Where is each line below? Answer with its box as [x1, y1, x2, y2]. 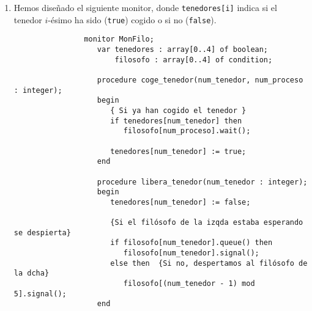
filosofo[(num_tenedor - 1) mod [123, 279, 255, 288]
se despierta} [13, 228, 71, 237]
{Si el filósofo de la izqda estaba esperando [110, 218, 303, 227]
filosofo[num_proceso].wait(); [123, 126, 251, 136]
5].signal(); [13, 289, 67, 298]
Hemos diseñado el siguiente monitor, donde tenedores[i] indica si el [13, 1, 277, 13]
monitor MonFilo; [84, 35, 154, 44]
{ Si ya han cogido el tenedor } [110, 106, 247, 115]
